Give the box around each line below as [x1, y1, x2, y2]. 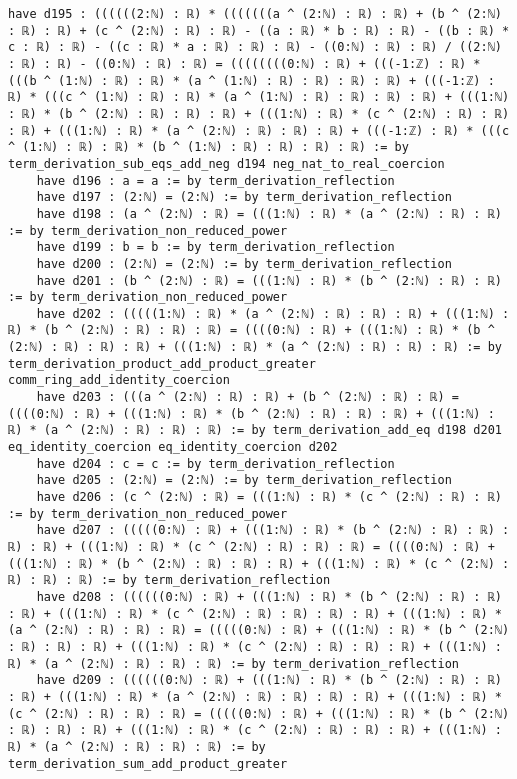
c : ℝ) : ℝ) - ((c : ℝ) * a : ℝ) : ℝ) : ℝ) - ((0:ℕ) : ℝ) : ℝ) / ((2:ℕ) [8, 40, 502, 55]
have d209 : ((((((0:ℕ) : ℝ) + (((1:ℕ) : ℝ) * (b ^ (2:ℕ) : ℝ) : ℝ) [36, 673, 502, 688]
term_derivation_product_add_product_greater [8, 356, 316, 371]
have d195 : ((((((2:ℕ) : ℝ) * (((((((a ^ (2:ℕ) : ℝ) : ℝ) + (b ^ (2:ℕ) [8, 7, 502, 21]
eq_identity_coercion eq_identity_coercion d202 [8, 440, 338, 455]
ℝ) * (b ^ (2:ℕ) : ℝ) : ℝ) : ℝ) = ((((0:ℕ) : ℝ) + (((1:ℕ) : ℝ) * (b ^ [8, 323, 495, 338]
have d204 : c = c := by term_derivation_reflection [36, 456, 395, 471]
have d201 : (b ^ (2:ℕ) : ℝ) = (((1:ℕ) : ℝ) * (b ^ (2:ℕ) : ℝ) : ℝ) [36, 273, 502, 288]
